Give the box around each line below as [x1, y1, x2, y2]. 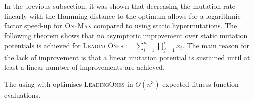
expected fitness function [162, 78, 239, 89]
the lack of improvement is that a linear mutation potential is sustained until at [4, 52, 250, 62]
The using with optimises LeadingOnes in [4, 78, 133, 89]
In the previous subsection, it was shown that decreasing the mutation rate [4, 1, 236, 11]
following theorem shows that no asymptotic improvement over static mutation [4, 30, 248, 40]
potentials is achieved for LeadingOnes [4, 40, 123, 50]
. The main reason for [182, 40, 249, 50]
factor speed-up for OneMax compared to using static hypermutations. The [4, 20, 237, 31]
